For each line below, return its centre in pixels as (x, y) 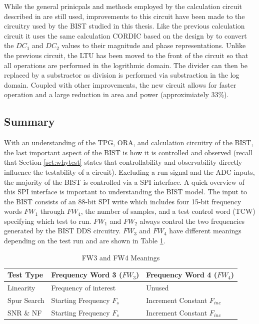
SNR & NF (25, 312)
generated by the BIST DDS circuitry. (62, 231)
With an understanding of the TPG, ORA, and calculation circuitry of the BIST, (129, 142)
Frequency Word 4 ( (181, 275)
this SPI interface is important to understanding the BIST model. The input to (126, 192)
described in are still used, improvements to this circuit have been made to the (124, 16)
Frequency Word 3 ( (87, 275)
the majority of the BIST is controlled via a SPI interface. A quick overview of (124, 182)
